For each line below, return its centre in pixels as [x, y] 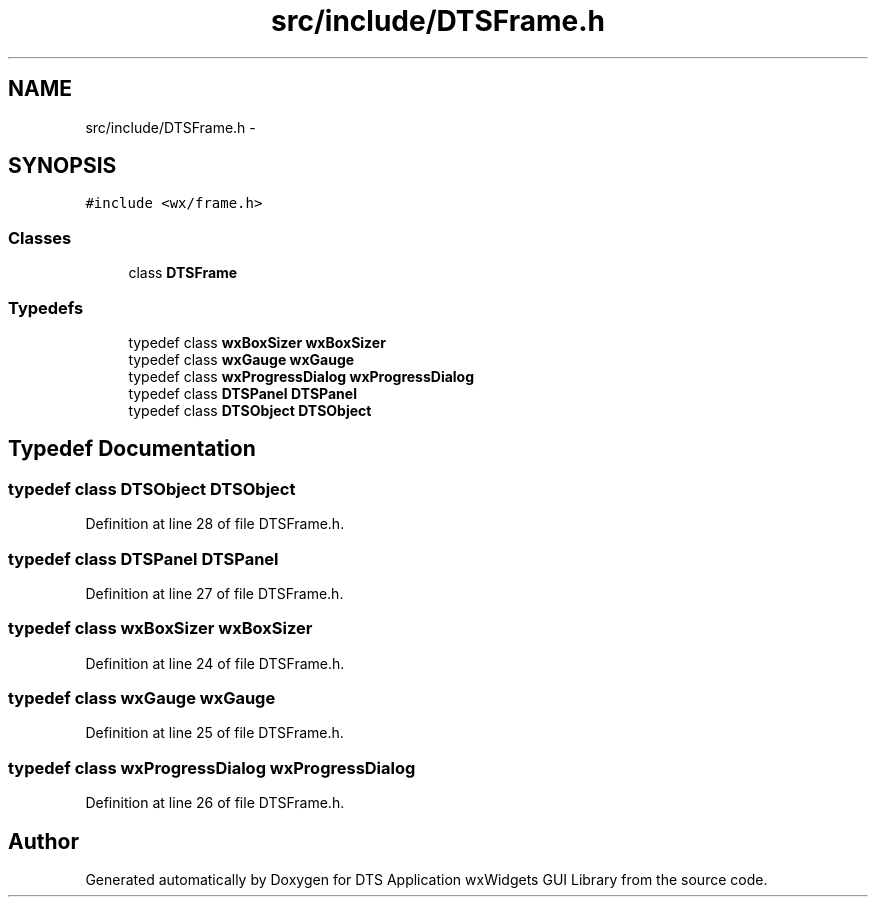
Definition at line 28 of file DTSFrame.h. [215, 524]
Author [43, 841]
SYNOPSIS [62, 166]
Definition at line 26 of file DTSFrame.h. [215, 803]
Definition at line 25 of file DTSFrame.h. [214, 733]
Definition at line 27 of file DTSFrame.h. [214, 593]
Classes [40, 237]
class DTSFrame [183, 273]
